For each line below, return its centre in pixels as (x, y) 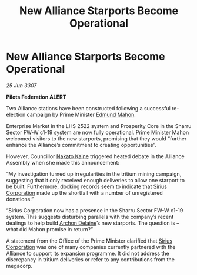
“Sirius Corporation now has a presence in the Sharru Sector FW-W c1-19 (95, 210)
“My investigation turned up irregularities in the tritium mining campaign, (94, 174)
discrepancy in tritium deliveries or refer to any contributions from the (91, 259)
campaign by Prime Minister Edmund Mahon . (81, 114)
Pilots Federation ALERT (36, 97)
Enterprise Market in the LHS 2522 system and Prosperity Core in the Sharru (99, 126)
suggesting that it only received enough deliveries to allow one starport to (96, 180)
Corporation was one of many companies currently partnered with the (91, 247)
